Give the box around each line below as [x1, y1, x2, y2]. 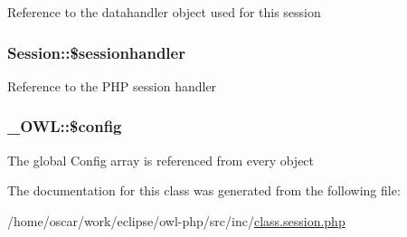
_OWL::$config [7, 115, 122, 137]
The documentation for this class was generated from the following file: [7, 181, 401, 200]
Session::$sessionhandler [7, 41, 185, 63]
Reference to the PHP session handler [7, 76, 217, 95]
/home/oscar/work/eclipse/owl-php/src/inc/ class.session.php [7, 211, 345, 230]
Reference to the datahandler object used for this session [7, 3, 321, 21]
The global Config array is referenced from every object [7, 150, 315, 169]
